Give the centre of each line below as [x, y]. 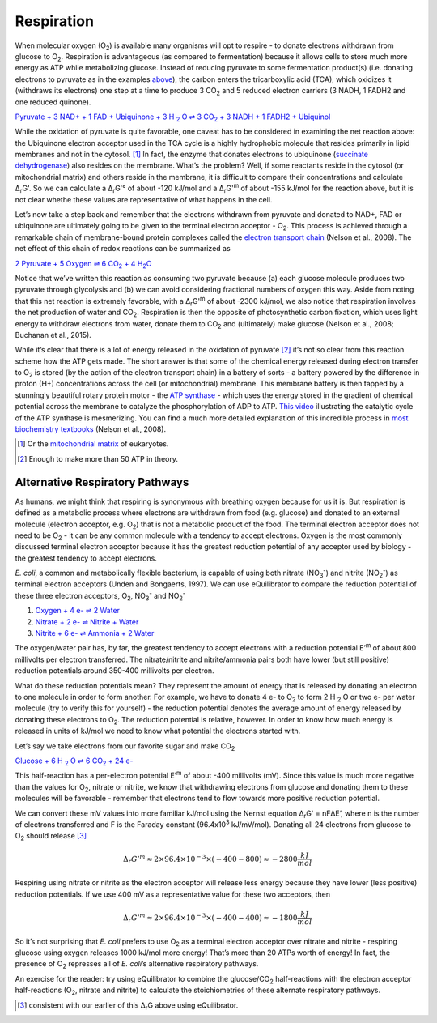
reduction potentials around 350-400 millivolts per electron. [115, 671]
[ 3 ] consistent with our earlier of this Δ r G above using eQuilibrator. [128, 1006]
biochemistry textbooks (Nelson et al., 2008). [91, 429]
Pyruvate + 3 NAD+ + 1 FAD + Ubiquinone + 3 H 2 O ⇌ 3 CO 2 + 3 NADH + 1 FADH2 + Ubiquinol [173, 117]
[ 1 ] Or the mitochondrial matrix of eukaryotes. [93, 444]
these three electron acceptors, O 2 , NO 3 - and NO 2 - [100, 596]
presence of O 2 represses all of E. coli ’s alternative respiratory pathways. [137, 965]
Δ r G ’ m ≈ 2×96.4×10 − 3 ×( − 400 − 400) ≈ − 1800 [210, 918]
